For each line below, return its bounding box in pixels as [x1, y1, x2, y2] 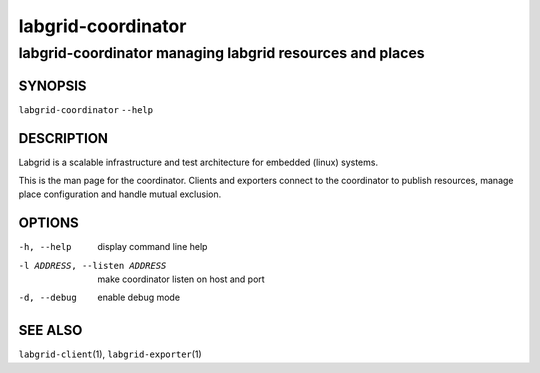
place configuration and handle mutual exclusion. [18, 188, 222, 200]
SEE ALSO [18, 322, 83, 339]
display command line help [97, 241, 208, 253]
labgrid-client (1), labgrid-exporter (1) [18, 348, 202, 360]
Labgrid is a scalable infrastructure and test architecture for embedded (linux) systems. [18, 156, 379, 168]
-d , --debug [18, 292, 77, 304]
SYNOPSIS [18, 77, 87, 94]
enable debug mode [97, 291, 180, 304]
